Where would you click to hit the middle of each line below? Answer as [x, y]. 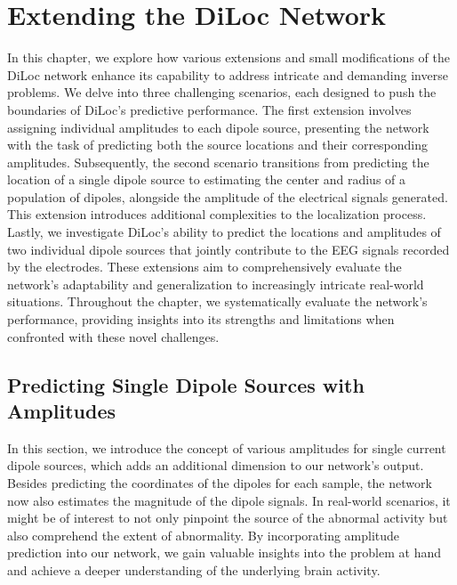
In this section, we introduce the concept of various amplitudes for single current [227, 447]
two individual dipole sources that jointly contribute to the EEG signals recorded [228, 249]
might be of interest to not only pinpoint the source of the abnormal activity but [228, 518]
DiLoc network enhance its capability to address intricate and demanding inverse [228, 74]
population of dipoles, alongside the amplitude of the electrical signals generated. [228, 196]
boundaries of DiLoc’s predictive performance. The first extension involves [209, 109]
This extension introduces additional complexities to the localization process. [217, 214]
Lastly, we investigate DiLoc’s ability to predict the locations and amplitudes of [224, 232]
